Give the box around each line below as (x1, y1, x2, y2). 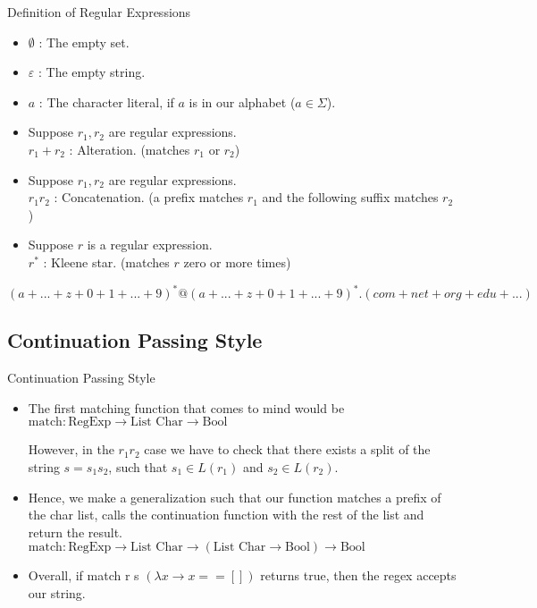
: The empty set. (38, 32, 130, 51)
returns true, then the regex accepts (260, 566, 457, 585)
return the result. (28, 522, 123, 541)
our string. (28, 583, 86, 602)
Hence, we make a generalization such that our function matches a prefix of (28, 487, 441, 506)
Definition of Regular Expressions (7, 3, 191, 21)
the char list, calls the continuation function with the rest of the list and (28, 505, 424, 524)
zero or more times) (183, 252, 291, 271)
